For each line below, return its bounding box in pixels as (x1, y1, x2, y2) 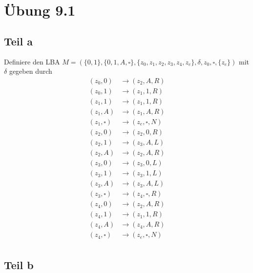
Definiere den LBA (4, 56, 60, 66)
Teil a (4, 33, 33, 48)
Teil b (4, 257, 34, 272)
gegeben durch (9, 66, 52, 76)
